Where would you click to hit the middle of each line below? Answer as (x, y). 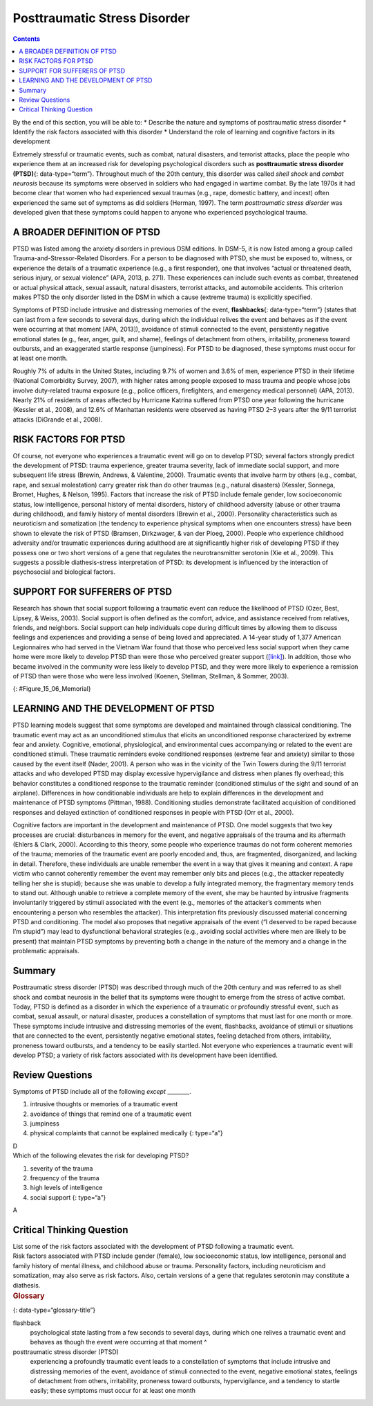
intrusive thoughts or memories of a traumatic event (104, 1104)
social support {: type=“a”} (68, 1197)
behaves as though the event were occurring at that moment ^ (118, 1342)
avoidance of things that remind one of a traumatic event (111, 1114)
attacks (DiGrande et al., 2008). (58, 420)
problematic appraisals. (46, 951)
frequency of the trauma (65, 1178)
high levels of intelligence (66, 1188)
